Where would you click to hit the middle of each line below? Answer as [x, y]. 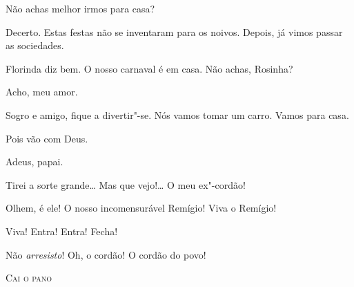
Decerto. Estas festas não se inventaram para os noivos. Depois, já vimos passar [174, 31]
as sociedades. [35, 45]
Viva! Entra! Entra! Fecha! [62, 231]
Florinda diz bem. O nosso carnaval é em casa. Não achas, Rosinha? [149, 68]
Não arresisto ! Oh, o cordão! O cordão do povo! [106, 254]
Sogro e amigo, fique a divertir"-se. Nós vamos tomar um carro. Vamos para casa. [177, 114]
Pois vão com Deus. [47, 138]
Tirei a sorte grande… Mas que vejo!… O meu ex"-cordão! [126, 184]
